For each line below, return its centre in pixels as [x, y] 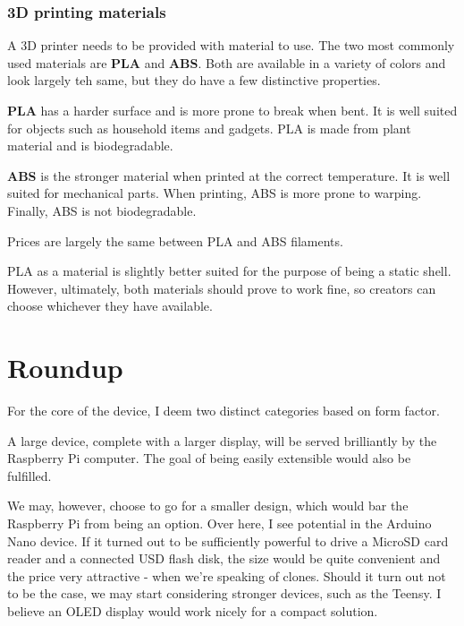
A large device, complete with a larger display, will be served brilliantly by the [222, 440]
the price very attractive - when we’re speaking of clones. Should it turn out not [227, 575]
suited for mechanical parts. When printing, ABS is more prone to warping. [215, 193]
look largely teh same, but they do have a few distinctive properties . [194, 80]
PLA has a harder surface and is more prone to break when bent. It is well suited [232, 110]
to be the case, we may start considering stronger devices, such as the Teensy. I [224, 593]
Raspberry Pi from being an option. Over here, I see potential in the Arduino [219, 523]
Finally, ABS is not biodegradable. [102, 210]
